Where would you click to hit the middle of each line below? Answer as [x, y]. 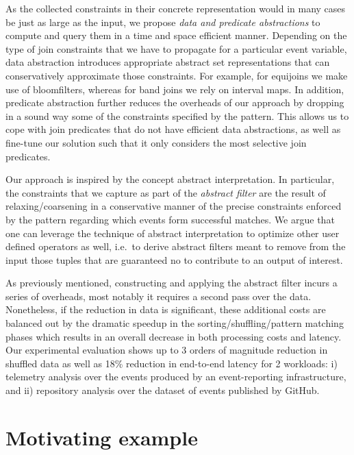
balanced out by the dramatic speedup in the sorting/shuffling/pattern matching [175, 323]
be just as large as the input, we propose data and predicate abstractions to [163, 22]
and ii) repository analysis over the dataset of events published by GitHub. [163, 390]
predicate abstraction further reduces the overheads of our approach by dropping [175, 102]
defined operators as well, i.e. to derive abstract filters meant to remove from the [176, 246]
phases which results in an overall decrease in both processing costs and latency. [174, 336]
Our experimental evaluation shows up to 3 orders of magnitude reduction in [167, 350]
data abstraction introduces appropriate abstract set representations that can [168, 62]
